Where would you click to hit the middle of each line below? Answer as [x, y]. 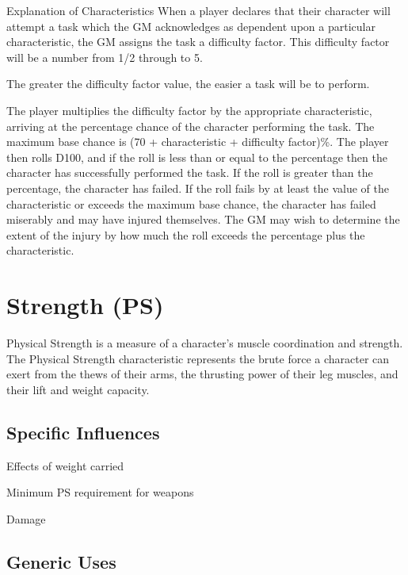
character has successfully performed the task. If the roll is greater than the [190, 172]
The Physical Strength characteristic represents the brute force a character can [198, 358]
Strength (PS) [85, 305]
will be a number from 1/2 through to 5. [105, 57]
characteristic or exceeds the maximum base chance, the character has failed [191, 203]
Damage [26, 518]
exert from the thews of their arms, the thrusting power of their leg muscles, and [202, 374]
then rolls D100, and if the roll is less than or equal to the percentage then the [197, 157]
